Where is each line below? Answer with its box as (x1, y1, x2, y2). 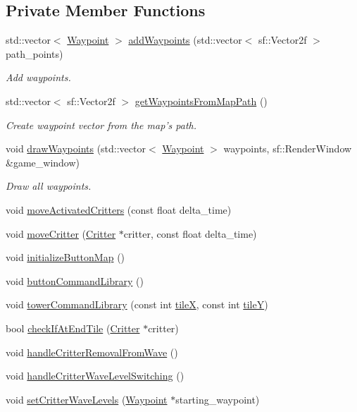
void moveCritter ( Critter (6, 226, 116, 241)
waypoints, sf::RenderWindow (223, 141, 352, 156)
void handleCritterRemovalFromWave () (6, 344, 178, 359)
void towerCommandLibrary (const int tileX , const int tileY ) (6, 297, 268, 312)
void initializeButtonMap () (6, 250, 125, 265)
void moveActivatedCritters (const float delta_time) (6, 202, 232, 217)
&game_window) (6, 154, 80, 169)
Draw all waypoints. (6, 178, 92, 193)
